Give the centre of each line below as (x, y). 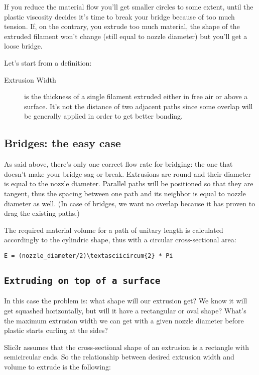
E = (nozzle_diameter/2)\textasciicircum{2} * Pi (89, 256)
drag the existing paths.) (42, 213)
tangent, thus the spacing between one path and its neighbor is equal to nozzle (125, 193)
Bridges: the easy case (62, 143)
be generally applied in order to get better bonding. (103, 116)
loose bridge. (23, 46)
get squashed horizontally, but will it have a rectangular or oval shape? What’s (125, 310)
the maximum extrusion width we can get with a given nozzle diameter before (124, 320)
